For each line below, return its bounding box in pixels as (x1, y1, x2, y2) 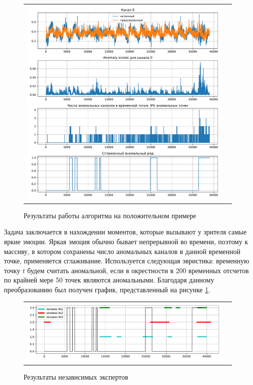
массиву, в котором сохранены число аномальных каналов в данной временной (4, 246, 241, 256)
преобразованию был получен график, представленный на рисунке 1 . (4, 284, 211, 294)
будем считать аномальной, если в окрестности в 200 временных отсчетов (27, 265, 249, 275)
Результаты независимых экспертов (24, 372, 128, 382)
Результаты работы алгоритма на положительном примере (24, 210, 197, 220)
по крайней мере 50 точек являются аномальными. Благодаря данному (4, 275, 214, 285)
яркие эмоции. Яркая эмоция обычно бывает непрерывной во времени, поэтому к (4, 236, 248, 247)
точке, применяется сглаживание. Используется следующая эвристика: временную (4, 256, 250, 266)
